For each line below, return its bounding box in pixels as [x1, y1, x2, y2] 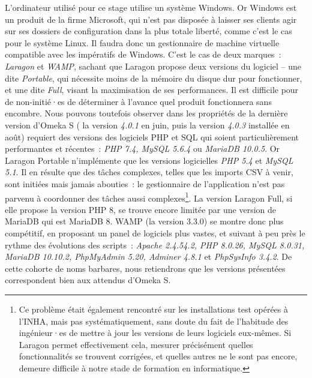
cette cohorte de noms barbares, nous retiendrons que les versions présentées [5, 262, 286, 274]
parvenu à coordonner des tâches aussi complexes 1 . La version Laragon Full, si [5, 190, 293, 204]
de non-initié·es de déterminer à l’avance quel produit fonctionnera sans [5, 95, 272, 107]
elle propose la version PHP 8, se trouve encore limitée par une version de [5, 203, 277, 215]
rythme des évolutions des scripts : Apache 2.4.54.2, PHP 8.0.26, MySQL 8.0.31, [5, 238, 305, 251]
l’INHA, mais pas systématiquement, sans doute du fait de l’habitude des [19, 314, 289, 327]
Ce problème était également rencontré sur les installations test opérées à [19, 302, 288, 315]
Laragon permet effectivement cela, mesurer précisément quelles [19, 338, 253, 350]
